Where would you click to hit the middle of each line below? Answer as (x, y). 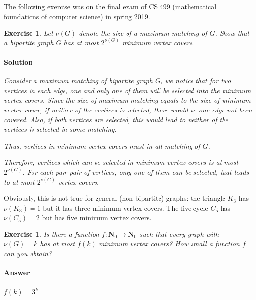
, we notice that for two (196, 81)
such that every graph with (179, 234)
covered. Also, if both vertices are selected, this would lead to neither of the (116, 119)
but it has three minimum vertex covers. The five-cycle (126, 207)
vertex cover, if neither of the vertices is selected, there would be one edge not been (128, 109)
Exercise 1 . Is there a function (52, 234)
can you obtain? (28, 253)
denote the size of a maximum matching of (143, 33)
